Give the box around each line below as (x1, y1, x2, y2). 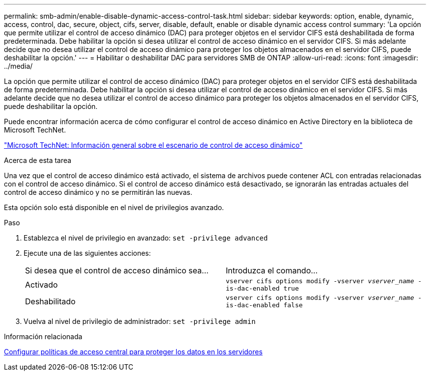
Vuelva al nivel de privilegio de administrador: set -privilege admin (24, 317, 256, 325)
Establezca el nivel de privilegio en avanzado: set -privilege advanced (24, 234, 268, 242)
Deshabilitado (25, 296, 76, 306)
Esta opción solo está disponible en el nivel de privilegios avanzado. (4, 203, 224, 212)
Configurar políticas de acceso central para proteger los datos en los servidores (4, 348, 263, 356)
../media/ (4, 62, 33, 70)
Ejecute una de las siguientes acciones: (24, 249, 151, 257)
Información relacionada (4, 332, 82, 341)
